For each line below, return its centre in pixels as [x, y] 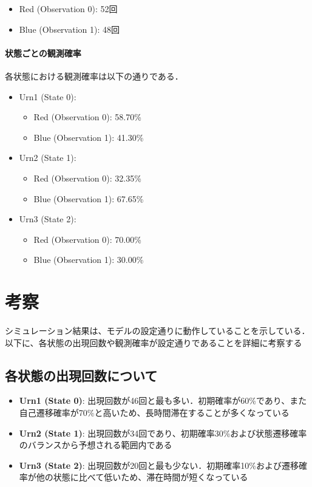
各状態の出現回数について [81, 375]
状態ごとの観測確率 [43, 53]
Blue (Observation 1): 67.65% [89, 198]
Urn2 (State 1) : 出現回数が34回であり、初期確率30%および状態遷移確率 [163, 433]
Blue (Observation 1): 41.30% [89, 137]
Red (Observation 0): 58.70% [87, 117]
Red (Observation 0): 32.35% [87, 178]
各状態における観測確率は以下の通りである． [94, 76]
